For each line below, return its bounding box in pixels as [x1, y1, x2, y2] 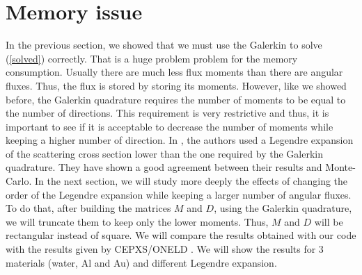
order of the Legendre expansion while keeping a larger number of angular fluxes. [6, 187, 352, 201]
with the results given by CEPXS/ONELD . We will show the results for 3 [6, 242, 324, 256]
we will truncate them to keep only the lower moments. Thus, [6, 214, 269, 228]
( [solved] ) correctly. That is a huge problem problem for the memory [6, 51, 298, 65]
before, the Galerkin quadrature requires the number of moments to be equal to [6, 92, 346, 106]
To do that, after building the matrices [6, 201, 171, 215]
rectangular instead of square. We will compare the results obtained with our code [6, 228, 356, 242]
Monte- [325, 160, 356, 174]
